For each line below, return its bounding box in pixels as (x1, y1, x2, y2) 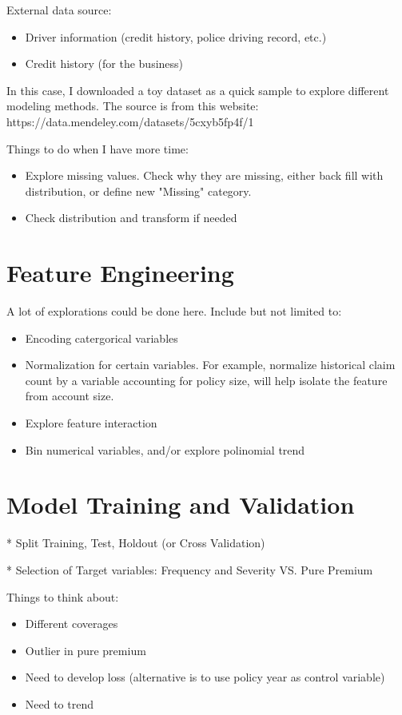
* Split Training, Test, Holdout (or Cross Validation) (6, 534, 265, 551)
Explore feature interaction (25, 415, 157, 431)
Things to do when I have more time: (6, 140, 189, 157)
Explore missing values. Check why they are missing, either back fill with (25, 167, 384, 184)
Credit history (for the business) (25, 55, 184, 72)
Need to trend (25, 695, 94, 712)
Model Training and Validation (6, 488, 355, 521)
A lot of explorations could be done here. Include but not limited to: (6, 303, 342, 320)
